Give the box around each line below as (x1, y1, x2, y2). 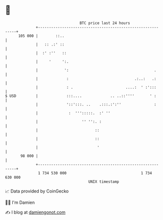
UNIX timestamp (88, 179, 119, 184)
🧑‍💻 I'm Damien (5, 199, 35, 205)
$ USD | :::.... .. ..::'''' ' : (5, 93, 157, 98)
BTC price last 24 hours (79, 21, 131, 25)
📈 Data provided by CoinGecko (5, 188, 69, 194)
